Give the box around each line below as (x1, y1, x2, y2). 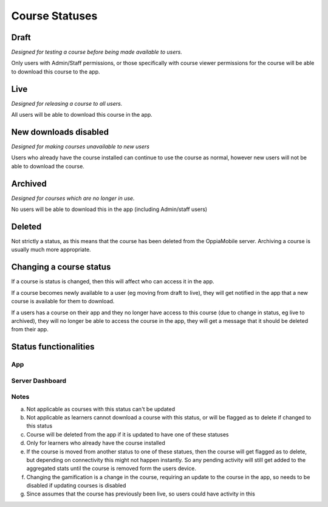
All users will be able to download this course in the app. (11, 111, 153, 119)
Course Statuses (11, 9, 98, 22)
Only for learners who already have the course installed (26, 440, 165, 447)
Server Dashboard (11, 376, 67, 385)
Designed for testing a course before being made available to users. (11, 49, 182, 56)
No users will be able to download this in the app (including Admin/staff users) (11, 205, 208, 213)
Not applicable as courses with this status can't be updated (26, 405, 176, 413)
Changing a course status (11, 262, 111, 272)
